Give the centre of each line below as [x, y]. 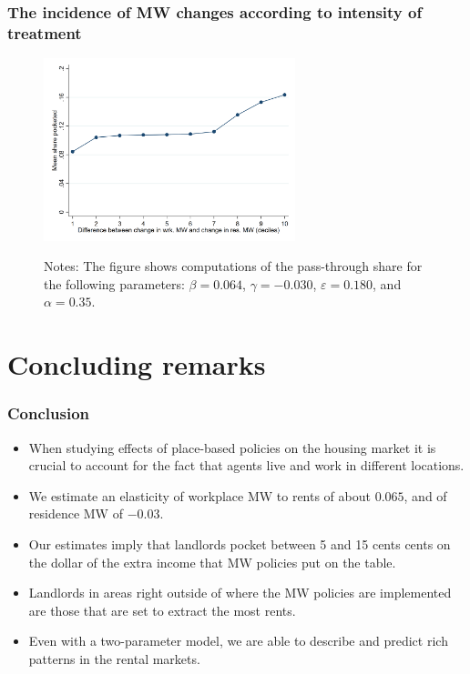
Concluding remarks [137, 364]
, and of [425, 495]
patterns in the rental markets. [114, 658]
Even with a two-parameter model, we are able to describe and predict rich [238, 641]
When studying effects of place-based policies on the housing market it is [232, 447]
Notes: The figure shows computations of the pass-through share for [233, 266]
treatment [45, 32]
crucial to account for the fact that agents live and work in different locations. [246, 465]
